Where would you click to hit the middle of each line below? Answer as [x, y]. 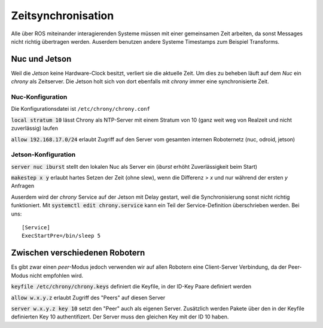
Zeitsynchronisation [63, 16]
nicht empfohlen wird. [57, 275]
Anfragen [23, 186]
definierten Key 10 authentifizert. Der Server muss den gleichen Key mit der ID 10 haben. [120, 317]
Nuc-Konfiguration [39, 97]
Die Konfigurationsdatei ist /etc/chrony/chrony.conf [81, 109]
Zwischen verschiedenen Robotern [78, 253]
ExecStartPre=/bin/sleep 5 [61, 236]
